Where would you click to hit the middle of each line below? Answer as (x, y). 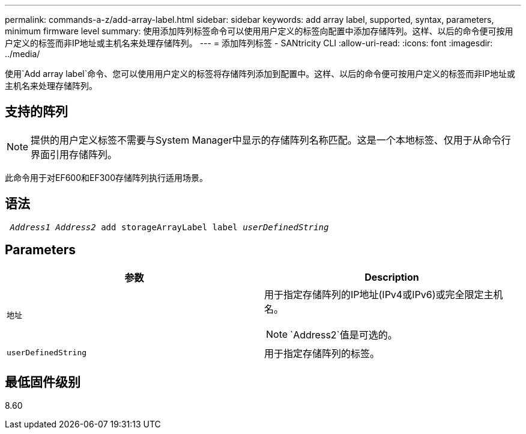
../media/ (23, 54)
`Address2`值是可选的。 (344, 335)
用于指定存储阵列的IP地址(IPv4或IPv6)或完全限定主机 (384, 294)
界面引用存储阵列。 (74, 154)
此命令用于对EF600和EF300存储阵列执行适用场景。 (107, 177)
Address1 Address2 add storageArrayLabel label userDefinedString (169, 227)
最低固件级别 (43, 382)
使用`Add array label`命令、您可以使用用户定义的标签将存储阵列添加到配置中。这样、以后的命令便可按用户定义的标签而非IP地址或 (260, 74)
